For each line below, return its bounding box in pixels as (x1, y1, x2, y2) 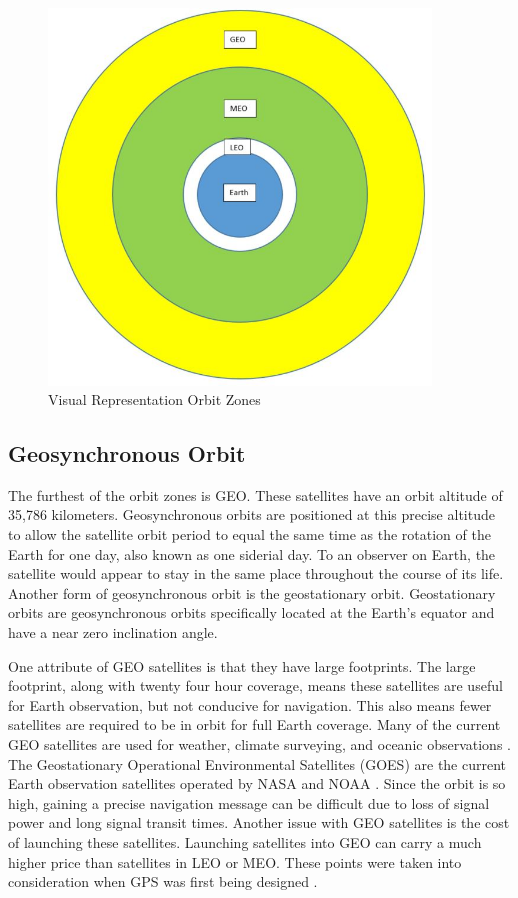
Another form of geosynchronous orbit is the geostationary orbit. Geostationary (8, 582, 496, 603)
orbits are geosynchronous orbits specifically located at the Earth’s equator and (8, 602, 495, 623)
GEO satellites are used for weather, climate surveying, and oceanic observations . (8, 734, 511, 755)
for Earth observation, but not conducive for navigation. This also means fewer (8, 694, 492, 715)
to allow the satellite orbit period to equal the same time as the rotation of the (8, 524, 491, 545)
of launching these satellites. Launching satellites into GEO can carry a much (8, 831, 482, 852)
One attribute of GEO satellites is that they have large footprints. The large (8, 655, 476, 676)
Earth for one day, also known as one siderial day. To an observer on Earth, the (8, 543, 496, 564)
